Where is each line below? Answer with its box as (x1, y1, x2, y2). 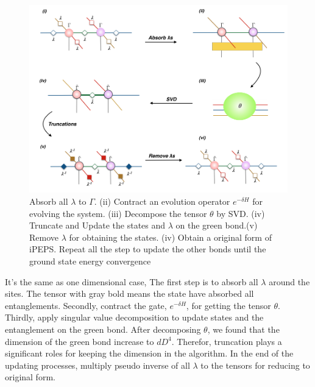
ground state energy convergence (29, 254, 151, 267)
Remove (29, 230, 59, 243)
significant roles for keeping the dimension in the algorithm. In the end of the (5, 347, 294, 360)
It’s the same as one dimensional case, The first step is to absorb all (5, 275, 258, 288)
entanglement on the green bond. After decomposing (5, 322, 201, 335)
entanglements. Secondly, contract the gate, (5, 299, 167, 311)
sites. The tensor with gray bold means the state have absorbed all (5, 287, 254, 300)
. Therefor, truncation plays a (171, 335, 282, 347)
